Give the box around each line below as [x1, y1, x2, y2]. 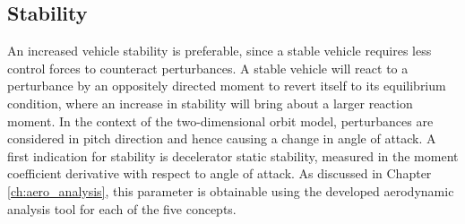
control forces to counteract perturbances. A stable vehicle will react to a [7, 58, 409, 77]
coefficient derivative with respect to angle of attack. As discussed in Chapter [7, 164, 432, 183]
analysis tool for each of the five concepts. [7, 199, 237, 218]
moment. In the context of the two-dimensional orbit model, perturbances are [7, 111, 434, 130]
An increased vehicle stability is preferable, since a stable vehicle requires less [7, 41, 432, 60]
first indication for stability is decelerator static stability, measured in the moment [7, 146, 459, 165]
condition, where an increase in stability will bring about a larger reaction [7, 93, 413, 112]
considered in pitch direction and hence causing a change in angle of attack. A [7, 129, 436, 148]
